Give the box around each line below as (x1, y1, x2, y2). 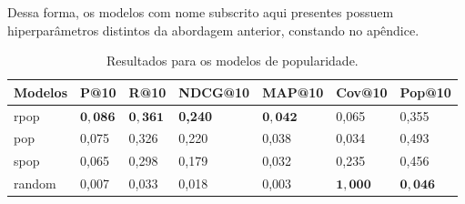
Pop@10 (399, 82, 451, 101)
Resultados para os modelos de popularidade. (106, 51, 359, 70)
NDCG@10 (178, 82, 250, 101)
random (14, 174, 56, 193)
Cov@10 (336, 82, 388, 101)
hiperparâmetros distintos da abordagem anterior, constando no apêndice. (7, 20, 420, 39)
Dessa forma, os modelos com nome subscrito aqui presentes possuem (7, 3, 394, 21)
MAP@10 (262, 82, 324, 101)
